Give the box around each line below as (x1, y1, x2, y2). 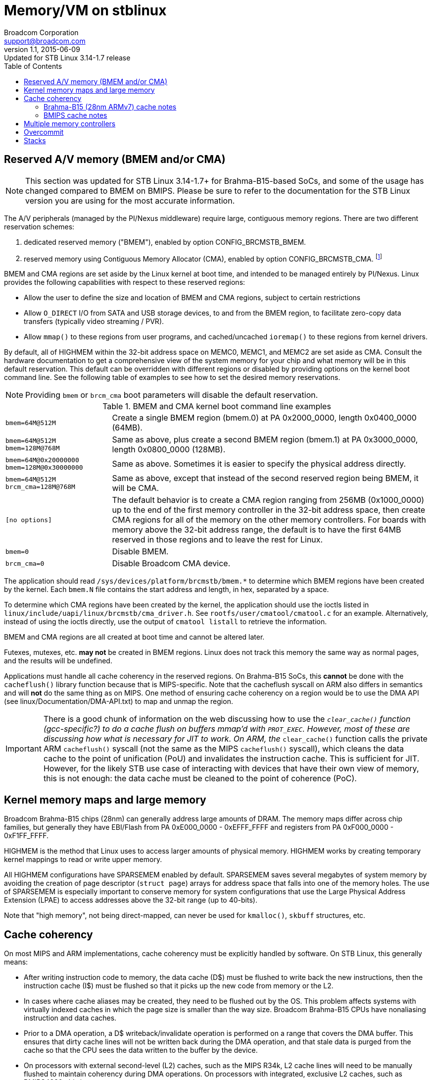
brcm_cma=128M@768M (5, 483, 75, 491)
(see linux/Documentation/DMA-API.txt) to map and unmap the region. (4, 697, 233, 706)
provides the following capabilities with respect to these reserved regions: (4, 278, 245, 287)
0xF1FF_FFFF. (4, 831, 48, 840)
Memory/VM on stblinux (4, 2, 167, 19)
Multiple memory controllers (24, 119, 116, 128)
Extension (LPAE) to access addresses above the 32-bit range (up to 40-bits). (4, 896, 257, 905)
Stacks (24, 136, 46, 145)
